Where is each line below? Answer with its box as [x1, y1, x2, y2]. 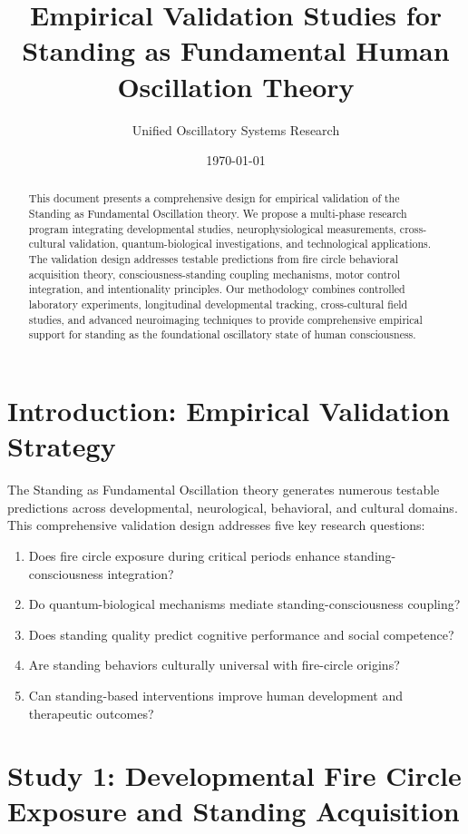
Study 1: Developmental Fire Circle [7, 757, 462, 794]
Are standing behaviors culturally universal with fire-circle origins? [28, 655, 400, 674]
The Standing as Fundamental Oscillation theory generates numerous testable [7, 480, 440, 499]
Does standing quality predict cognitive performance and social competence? [28, 624, 454, 643]
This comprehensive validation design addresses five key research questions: [7, 515, 425, 535]
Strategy [7, 427, 116, 465]
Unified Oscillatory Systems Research [132, 120, 340, 139]
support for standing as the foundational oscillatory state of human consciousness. [28, 327, 416, 342]
